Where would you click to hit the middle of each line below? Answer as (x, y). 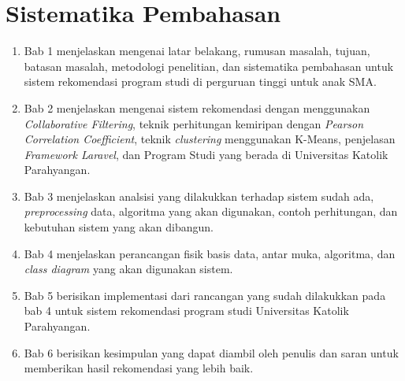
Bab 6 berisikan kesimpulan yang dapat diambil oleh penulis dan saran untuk (211, 352)
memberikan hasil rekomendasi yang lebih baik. (139, 368)
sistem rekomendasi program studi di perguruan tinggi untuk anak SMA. (200, 81)
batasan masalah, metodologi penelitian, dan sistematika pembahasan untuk (209, 66)
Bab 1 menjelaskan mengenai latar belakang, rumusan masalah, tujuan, (197, 51)
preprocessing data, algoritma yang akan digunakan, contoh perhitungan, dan (211, 211)
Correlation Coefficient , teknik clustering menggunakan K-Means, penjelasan (210, 139)
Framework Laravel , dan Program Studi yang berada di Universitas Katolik (206, 154)
